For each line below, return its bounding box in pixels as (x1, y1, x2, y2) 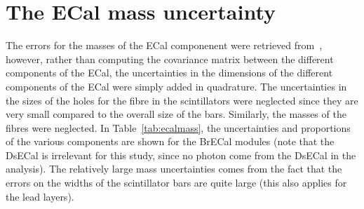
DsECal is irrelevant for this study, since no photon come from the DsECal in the (6, 147, 356, 162)
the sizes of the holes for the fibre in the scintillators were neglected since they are (6, 93, 358, 107)
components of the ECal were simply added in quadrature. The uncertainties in (6, 79, 347, 93)
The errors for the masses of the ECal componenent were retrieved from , (6, 38, 323, 53)
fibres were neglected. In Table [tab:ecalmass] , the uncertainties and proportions (6, 120, 351, 135)
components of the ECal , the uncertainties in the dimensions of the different (6, 65, 333, 80)
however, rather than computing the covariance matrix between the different (6, 51, 334, 66)
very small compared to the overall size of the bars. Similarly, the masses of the (6, 107, 346, 121)
